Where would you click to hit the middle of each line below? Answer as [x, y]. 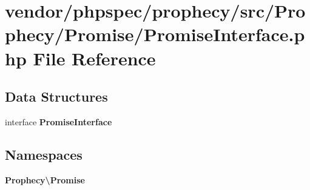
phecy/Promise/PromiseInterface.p [155, 34]
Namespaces [44, 154]
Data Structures [56, 97]
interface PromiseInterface [59, 121]
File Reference [94, 58]
